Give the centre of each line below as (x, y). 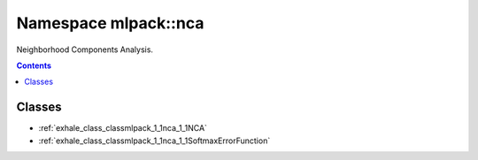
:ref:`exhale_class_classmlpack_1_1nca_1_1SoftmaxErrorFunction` (154, 141)
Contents (34, 65)
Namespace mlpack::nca (110, 23)
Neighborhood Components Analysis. (85, 50)
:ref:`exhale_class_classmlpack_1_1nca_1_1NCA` (123, 128)
